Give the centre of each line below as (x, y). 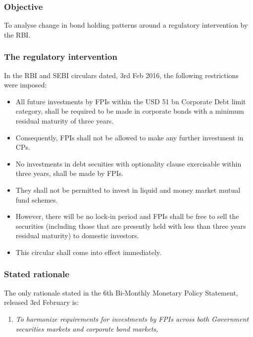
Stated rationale (37, 274)
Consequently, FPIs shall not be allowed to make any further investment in (129, 137)
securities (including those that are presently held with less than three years (131, 226)
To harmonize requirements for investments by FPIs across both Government (132, 318)
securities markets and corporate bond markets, (87, 328)
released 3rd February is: (42, 302)
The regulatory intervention (61, 57)
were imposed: (25, 85)
